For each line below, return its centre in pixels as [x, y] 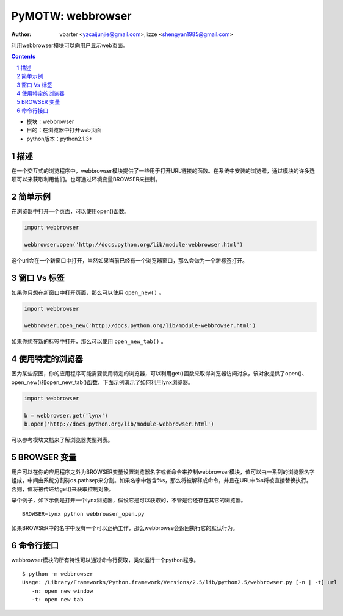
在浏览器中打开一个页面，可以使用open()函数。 [70, 211]
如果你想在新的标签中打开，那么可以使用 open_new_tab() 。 [89, 341]
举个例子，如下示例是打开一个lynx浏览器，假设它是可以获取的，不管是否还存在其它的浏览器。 [129, 500]
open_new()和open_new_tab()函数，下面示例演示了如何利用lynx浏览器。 [102, 382]
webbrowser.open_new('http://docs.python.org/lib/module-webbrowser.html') [140, 326]
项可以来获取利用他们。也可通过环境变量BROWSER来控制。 [86, 179]
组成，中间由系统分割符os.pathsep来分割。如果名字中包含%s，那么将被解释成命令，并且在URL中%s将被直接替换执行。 [161, 480]
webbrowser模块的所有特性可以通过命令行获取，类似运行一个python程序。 [105, 560]
